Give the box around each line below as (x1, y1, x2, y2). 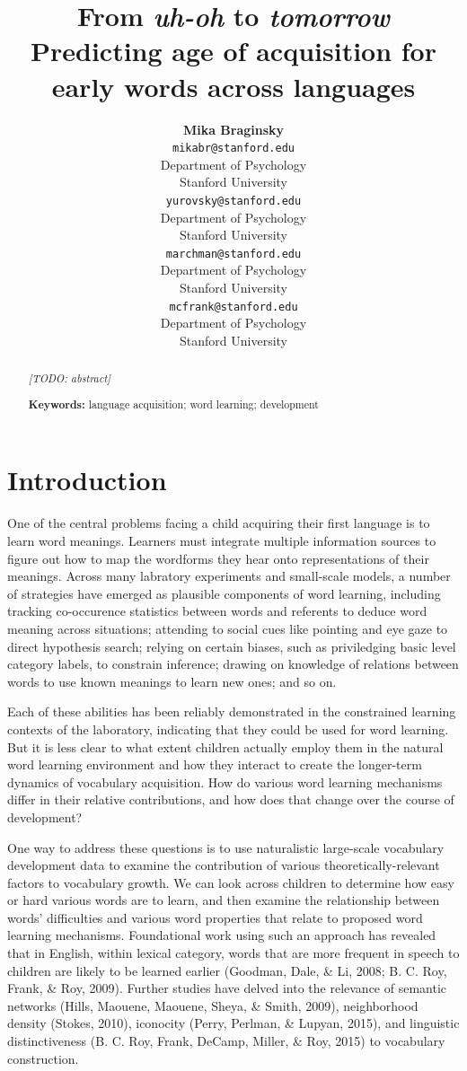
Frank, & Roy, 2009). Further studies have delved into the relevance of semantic (7, 979, 447, 997)
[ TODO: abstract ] (28, 371, 111, 386)
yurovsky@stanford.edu (165, 194, 302, 207)
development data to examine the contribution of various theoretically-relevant (7, 856, 440, 874)
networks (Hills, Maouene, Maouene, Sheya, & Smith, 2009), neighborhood (7, 996, 419, 1014)
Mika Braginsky (182, 119, 285, 138)
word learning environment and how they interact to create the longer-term (7, 755, 422, 774)
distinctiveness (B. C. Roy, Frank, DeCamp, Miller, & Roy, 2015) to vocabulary (7, 1031, 445, 1050)
